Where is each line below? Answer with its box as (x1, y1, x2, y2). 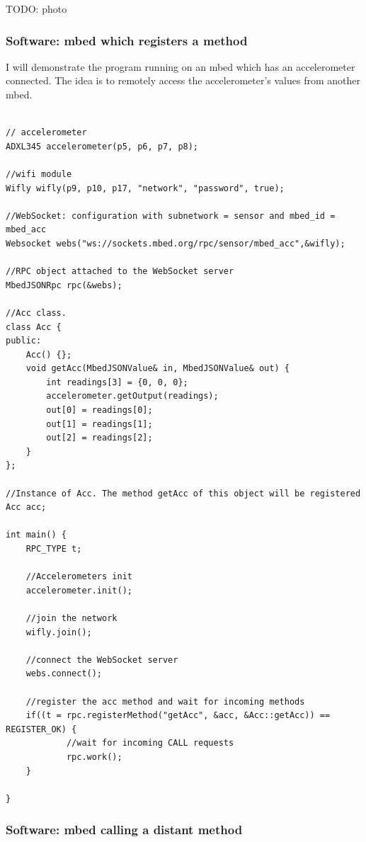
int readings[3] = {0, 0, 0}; (46, 377, 188, 387)
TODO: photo (6, 1, 67, 16)
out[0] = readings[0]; (46, 405, 153, 416)
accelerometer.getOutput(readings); (46, 391, 219, 402)
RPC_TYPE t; (25, 544, 82, 554)
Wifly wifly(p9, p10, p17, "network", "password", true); (6, 183, 285, 193)
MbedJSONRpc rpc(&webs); (6, 280, 122, 290)
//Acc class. (6, 307, 67, 318)
